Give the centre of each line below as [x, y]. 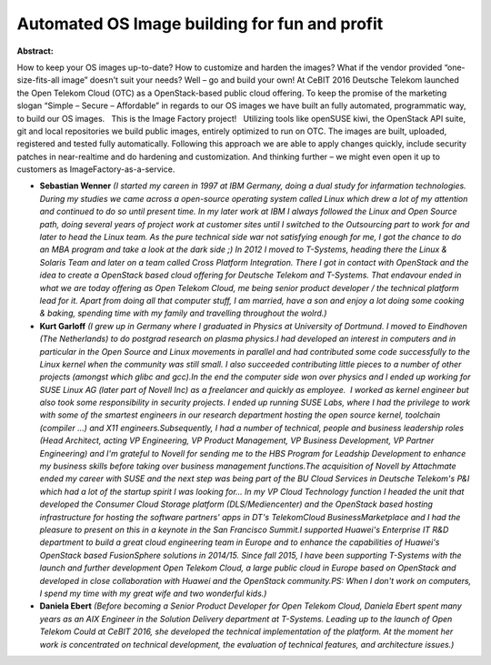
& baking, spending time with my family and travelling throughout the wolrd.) [183, 313]
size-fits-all [38, 80]
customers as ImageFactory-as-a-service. [96, 169]
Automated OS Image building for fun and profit [200, 24]
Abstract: [35, 51]
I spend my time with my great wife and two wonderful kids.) [153, 593]
